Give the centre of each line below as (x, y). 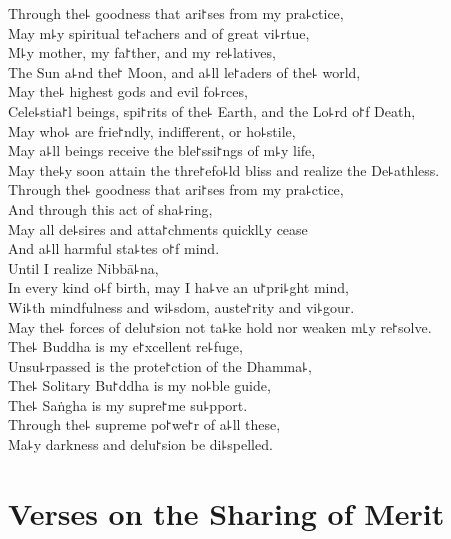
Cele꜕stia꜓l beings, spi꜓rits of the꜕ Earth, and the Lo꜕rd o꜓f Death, (212, 110)
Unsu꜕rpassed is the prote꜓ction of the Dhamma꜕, (160, 365)
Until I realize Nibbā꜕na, (83, 267)
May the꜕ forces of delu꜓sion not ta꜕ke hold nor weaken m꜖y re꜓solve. (220, 326)
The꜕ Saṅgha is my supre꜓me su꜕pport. (128, 404)
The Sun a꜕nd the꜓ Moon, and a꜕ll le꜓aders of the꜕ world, (184, 71)
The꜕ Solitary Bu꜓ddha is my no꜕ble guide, (139, 385)
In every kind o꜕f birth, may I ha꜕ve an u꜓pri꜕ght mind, (178, 287)
